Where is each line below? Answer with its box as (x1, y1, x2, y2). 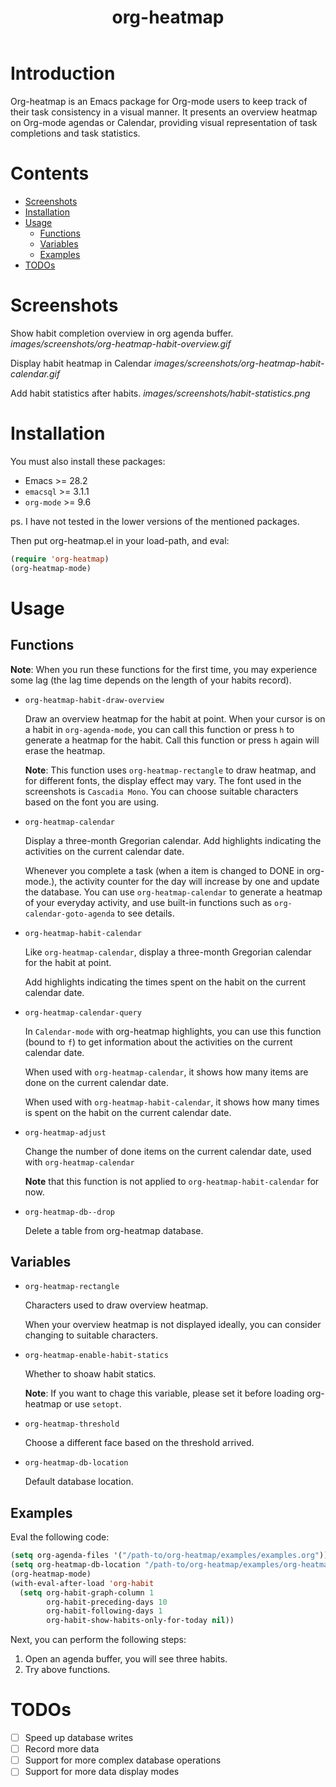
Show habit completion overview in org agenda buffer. (10, 327, 234, 339)
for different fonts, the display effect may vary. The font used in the (24, 774, 302, 786)
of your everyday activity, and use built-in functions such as (24, 896, 273, 908)
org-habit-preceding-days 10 (46, 1597, 168, 1607)
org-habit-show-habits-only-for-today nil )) (46, 1616, 235, 1626)
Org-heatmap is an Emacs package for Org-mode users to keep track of (10, 95, 308, 107)
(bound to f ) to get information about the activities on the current (24, 1036, 293, 1048)
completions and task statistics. (10, 127, 141, 139)
